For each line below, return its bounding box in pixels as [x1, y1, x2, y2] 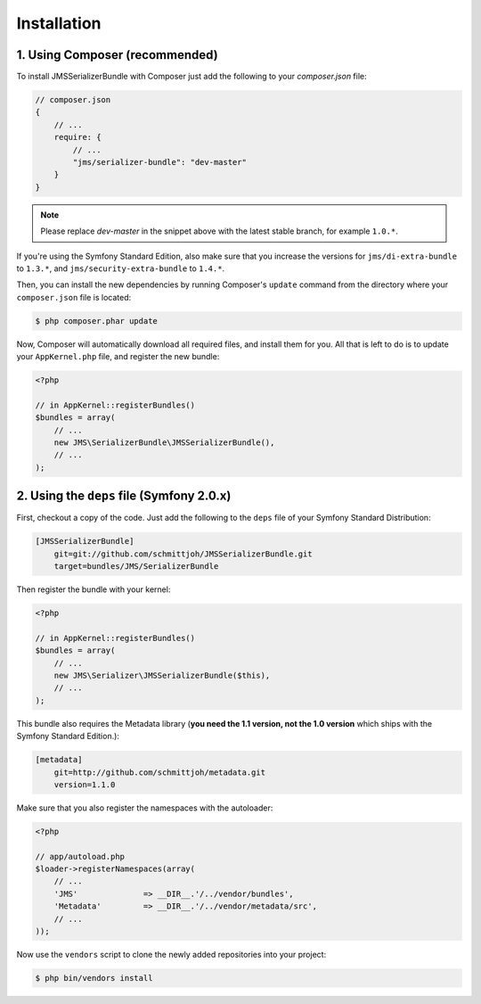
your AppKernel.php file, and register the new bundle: [16, 351, 220, 362]
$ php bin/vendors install [35, 973, 153, 983]
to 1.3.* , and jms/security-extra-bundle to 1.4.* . [16, 263, 225, 274]
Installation [16, 13, 102, 33]
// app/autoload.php [35, 852, 125, 861]
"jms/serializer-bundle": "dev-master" [72, 157, 247, 167]
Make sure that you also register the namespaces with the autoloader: [16, 802, 273, 813]
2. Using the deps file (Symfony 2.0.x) [16, 489, 232, 504]
